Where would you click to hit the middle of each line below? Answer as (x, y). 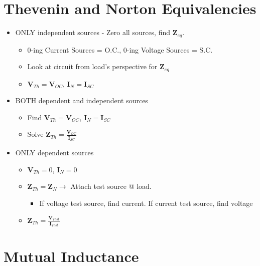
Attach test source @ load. (111, 186)
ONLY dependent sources (54, 153)
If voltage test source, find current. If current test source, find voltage (146, 203)
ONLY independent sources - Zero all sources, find (93, 32)
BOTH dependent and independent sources (82, 100)
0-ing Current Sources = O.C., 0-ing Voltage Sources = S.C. (120, 49)
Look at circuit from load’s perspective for (92, 66)
